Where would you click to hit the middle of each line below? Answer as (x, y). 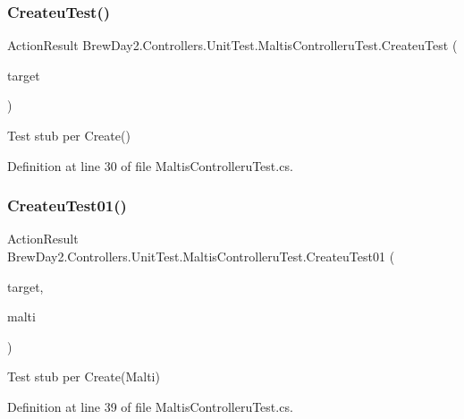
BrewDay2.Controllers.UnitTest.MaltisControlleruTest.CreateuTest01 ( (201, 256)
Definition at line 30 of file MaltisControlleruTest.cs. (150, 165)
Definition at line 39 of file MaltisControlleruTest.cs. (150, 406)
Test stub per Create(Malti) (84, 376)
